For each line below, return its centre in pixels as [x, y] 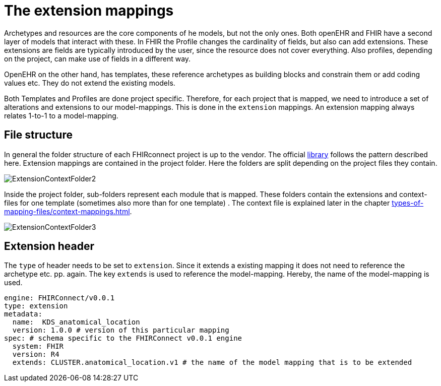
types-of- [408, 203]
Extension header [49, 246]
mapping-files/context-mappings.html [67, 211]
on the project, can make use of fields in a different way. [98, 58]
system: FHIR [38, 346]
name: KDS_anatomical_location [76, 322]
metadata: [23, 314]
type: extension [36, 306]
